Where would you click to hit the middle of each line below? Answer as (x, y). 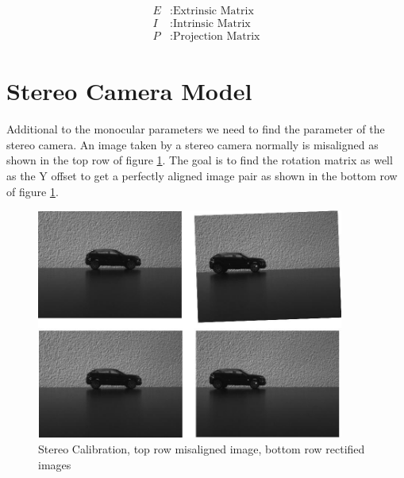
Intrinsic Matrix (212, 24)
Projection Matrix (216, 37)
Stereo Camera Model (129, 91)
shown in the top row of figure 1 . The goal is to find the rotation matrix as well (200, 160)
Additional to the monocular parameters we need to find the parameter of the (196, 129)
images (55, 464)
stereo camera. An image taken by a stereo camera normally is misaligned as (192, 144)
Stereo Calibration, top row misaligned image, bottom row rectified (202, 448)
